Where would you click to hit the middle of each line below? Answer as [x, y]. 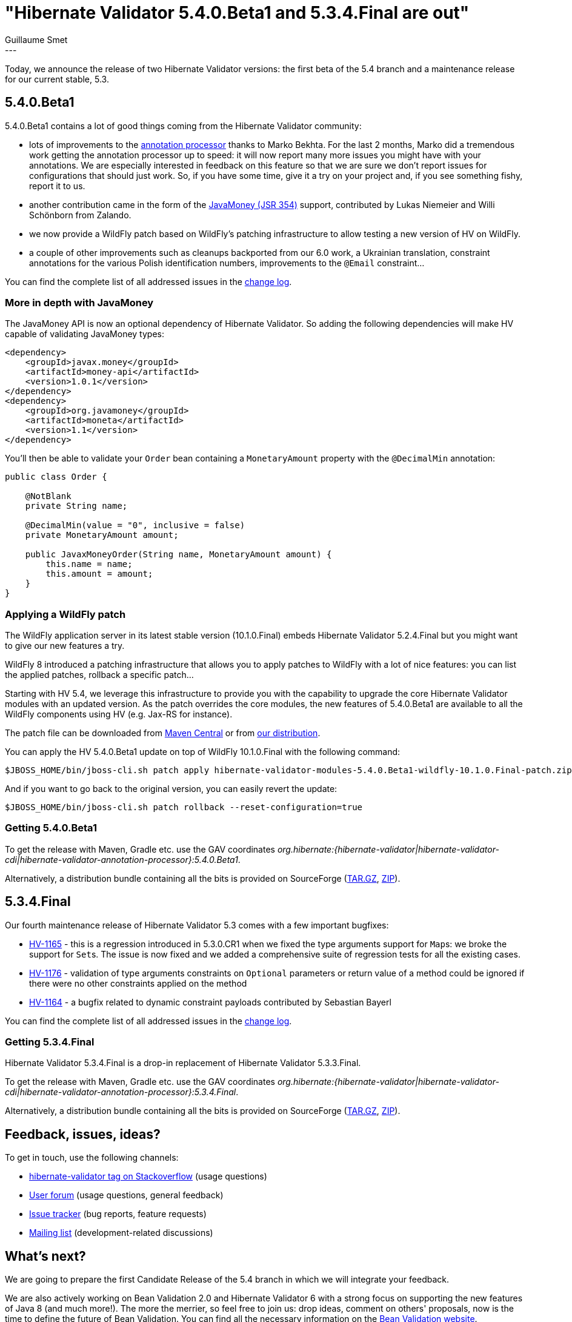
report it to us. [57, 186]
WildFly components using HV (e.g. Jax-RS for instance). [119, 714]
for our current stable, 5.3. [57, 79]
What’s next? [45, 1256]
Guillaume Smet [36, 39]
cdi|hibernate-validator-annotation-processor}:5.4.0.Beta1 [121, 859]
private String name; [76, 506]
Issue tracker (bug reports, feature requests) [118, 1214]
